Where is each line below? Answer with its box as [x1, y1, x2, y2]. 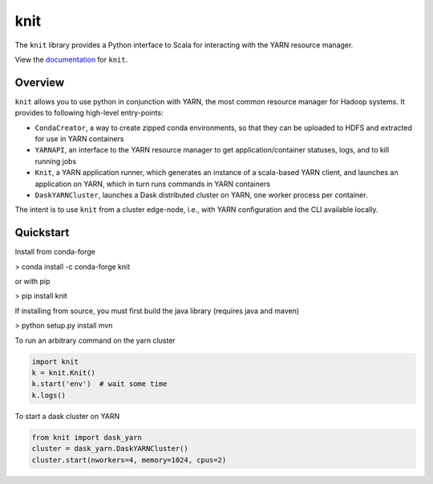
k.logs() [31, 390, 67, 400]
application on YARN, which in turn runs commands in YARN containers [34, 179, 271, 189]
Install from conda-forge [14, 247, 95, 257]
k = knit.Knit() [31, 368, 96, 377]
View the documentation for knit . [14, 55, 128, 64]
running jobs [34, 157, 77, 166]
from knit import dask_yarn [31, 433, 142, 441]
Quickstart [14, 226, 70, 240]
